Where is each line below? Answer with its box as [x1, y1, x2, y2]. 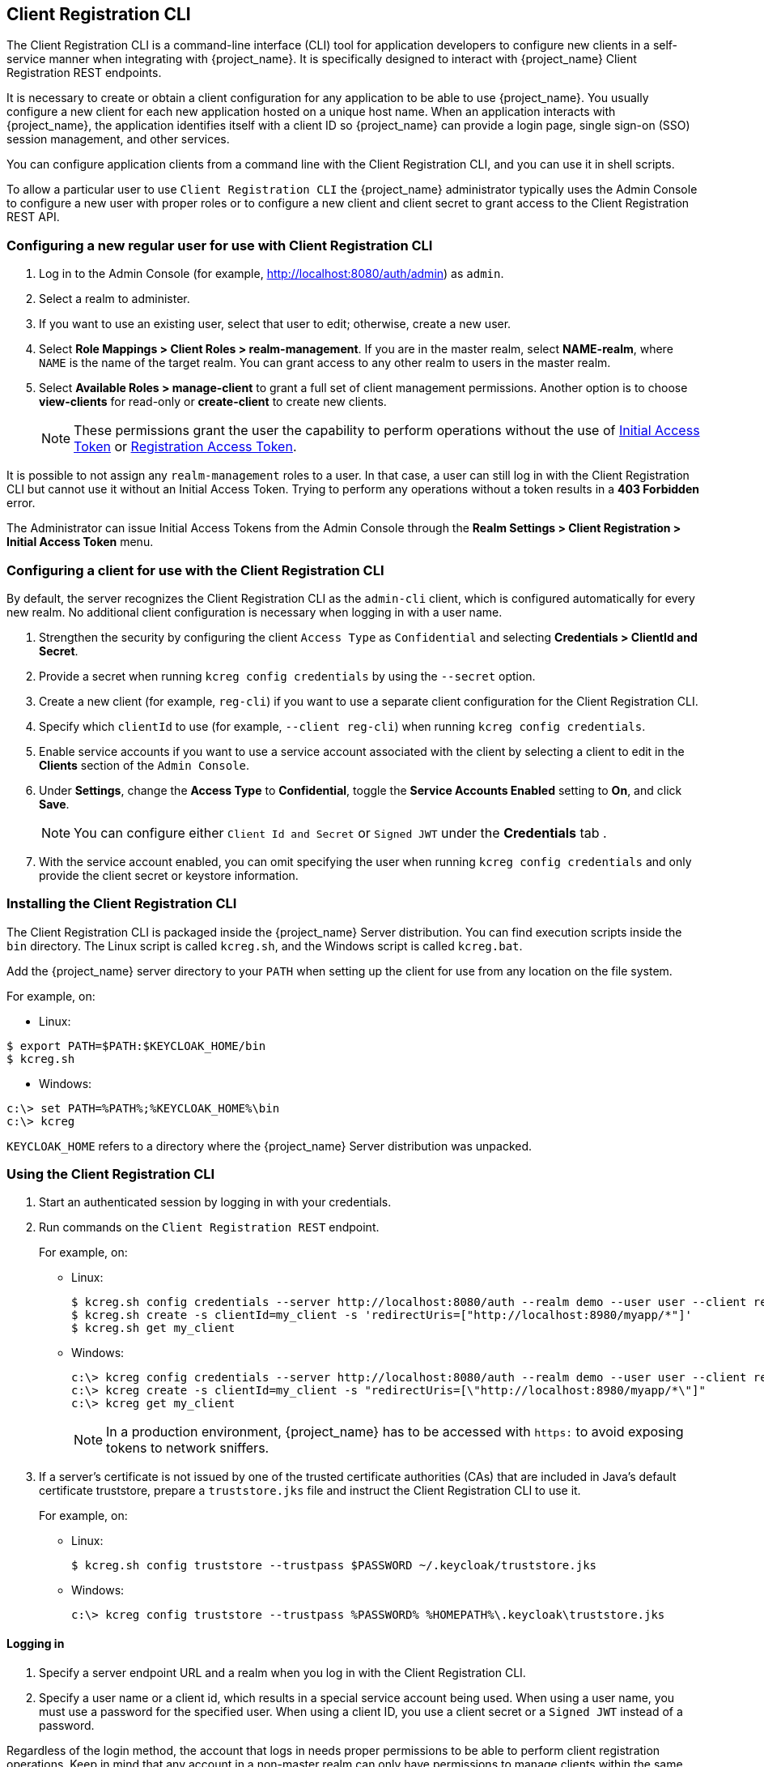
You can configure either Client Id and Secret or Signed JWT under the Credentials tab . [74, 824, 607, 841]
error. [6, 496, 36, 510]
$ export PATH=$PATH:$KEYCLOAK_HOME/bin [6, 1039, 266, 1052]
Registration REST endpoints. [6, 66, 162, 80]
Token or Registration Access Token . [74, 438, 297, 455]
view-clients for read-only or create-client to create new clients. [39, 395, 387, 409]
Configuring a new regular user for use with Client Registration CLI [6, 237, 433, 254]
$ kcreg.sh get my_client [71, 1321, 236, 1335]
